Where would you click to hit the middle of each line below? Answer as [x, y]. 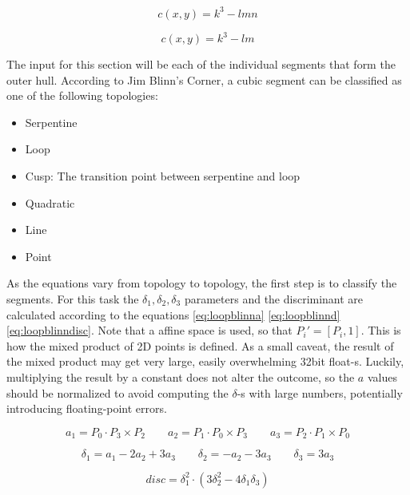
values [382, 376]
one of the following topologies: [82, 95]
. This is [381, 330]
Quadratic [50, 202]
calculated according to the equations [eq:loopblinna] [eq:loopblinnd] [173, 314]
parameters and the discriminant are [274, 298]
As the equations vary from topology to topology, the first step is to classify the [202, 283]
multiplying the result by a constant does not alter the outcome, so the [181, 376]
